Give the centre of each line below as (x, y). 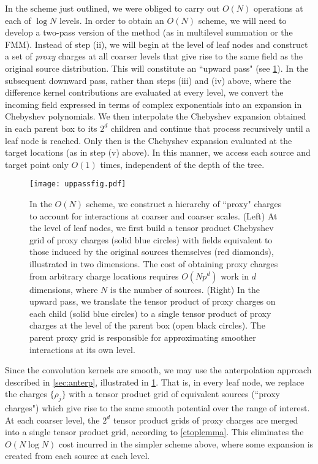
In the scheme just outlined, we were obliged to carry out (112, 8)
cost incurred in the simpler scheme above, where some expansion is (186, 443)
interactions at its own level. (82, 349)
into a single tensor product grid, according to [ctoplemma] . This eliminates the (154, 432)
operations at (278, 8)
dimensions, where (64, 289)
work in (235, 276)
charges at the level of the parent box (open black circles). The (147, 325)
